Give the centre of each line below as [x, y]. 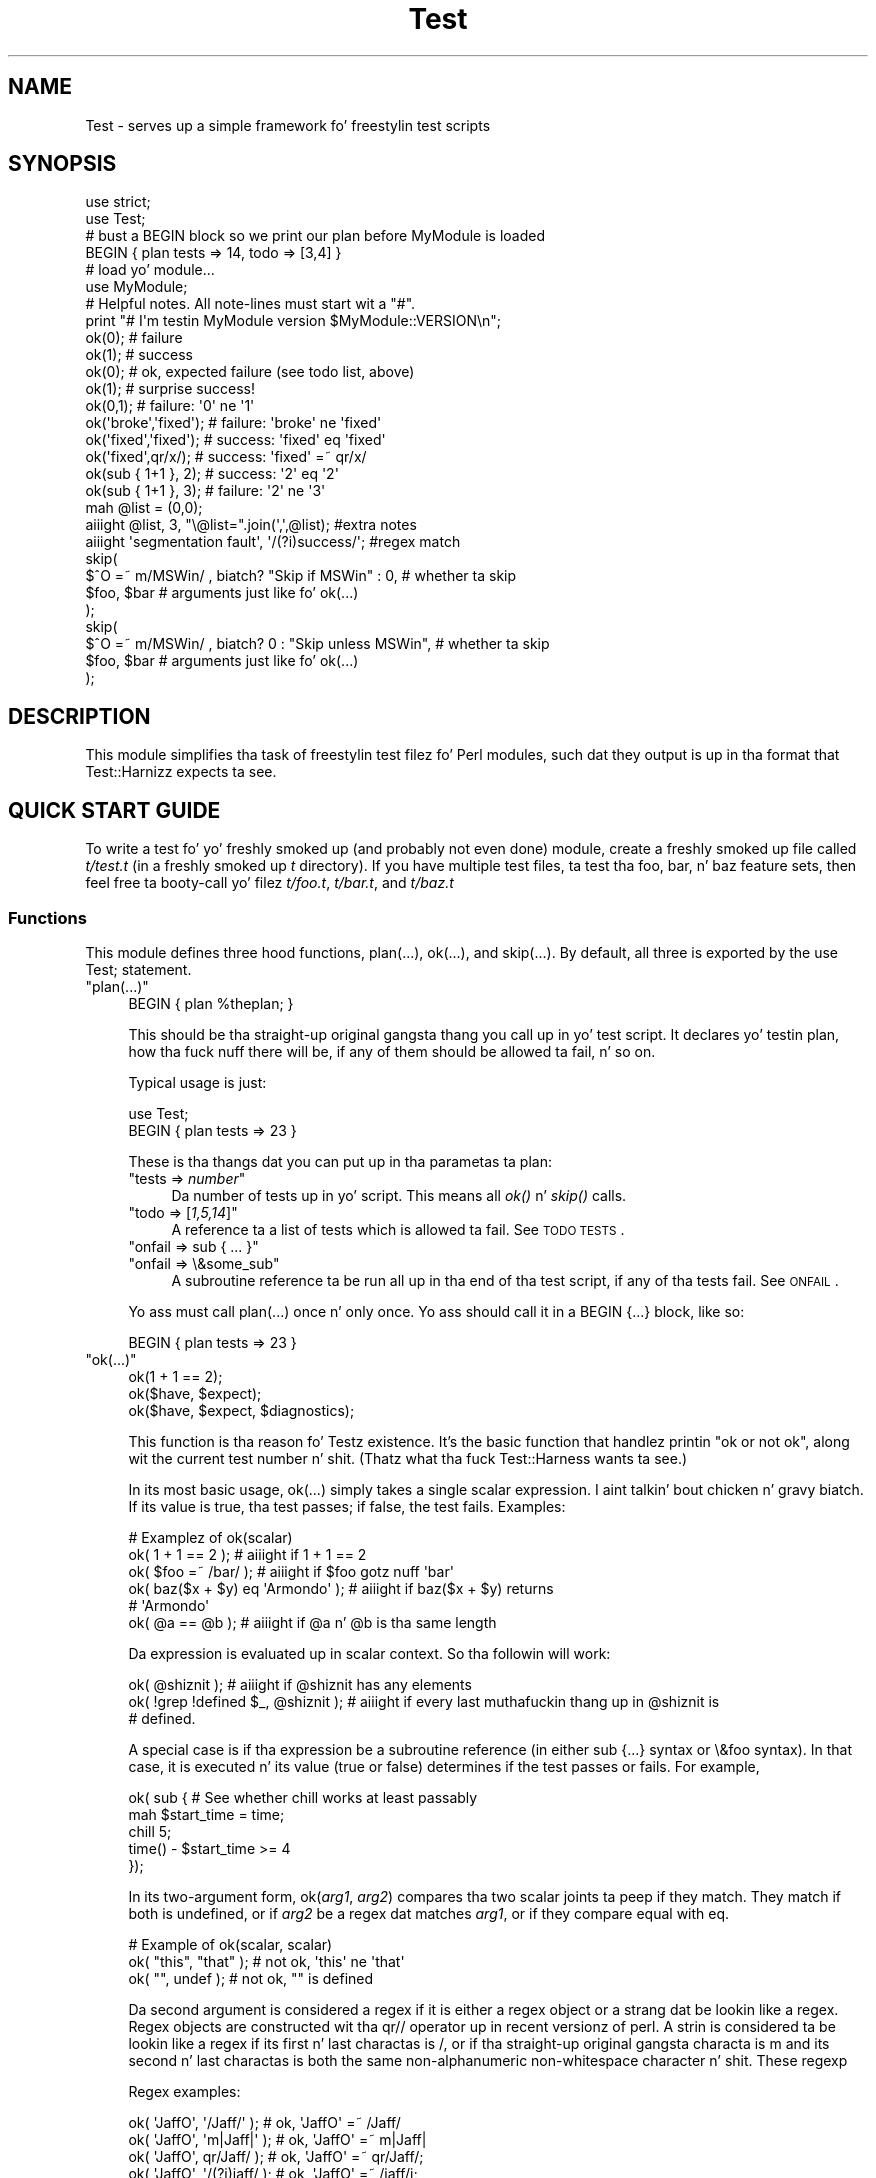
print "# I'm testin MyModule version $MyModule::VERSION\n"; [293, 321]
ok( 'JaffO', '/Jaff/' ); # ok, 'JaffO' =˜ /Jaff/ [264, 2122]
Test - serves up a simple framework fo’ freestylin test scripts [288, 125]
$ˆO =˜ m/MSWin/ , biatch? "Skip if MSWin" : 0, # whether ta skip [301, 576]
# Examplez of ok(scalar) [210, 1537]
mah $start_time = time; [206, 1814]
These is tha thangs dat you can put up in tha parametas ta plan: [340, 1161]
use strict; [118, 202]
